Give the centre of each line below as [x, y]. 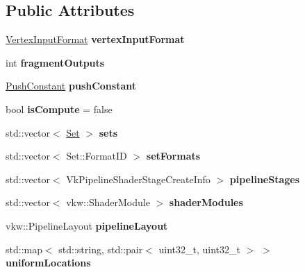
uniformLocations [48, 263]
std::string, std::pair [101, 249]
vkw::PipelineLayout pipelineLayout [87, 225]
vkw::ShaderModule [108, 202]
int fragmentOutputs [55, 62]
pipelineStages [265, 179]
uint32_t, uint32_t [200, 249]
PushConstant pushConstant [71, 86]
